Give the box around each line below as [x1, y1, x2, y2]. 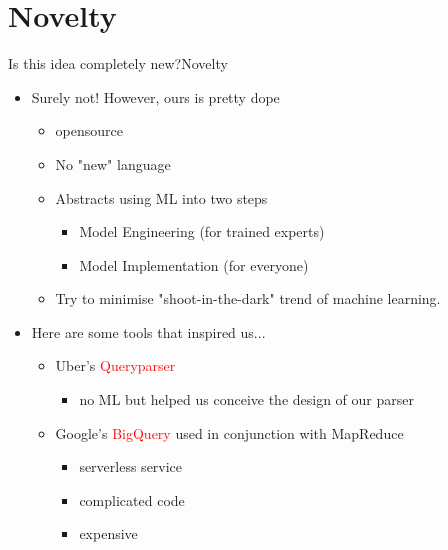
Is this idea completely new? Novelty [8, 53, 228, 74]
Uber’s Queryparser [55, 355, 176, 376]
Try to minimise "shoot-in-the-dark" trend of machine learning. [55, 288, 441, 309]
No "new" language [55, 153, 171, 174]
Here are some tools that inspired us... [31, 321, 266, 342]
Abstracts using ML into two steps [55, 187, 268, 208]
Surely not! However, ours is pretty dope [31, 86, 280, 107]
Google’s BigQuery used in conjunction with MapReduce [55, 422, 404, 443]
